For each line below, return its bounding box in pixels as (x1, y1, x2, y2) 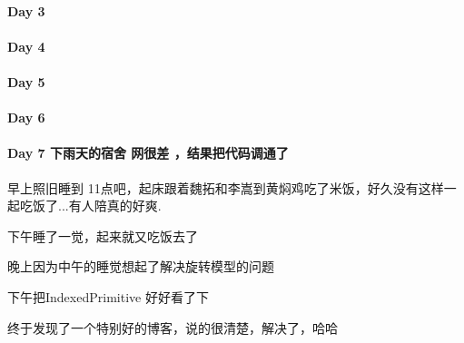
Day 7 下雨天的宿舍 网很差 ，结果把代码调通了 (7, 143, 289, 162)
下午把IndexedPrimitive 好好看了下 (7, 287, 209, 306)
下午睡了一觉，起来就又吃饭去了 (7, 226, 198, 245)
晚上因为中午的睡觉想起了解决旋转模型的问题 (7, 257, 274, 276)
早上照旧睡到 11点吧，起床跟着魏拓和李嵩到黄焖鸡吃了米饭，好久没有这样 (7, 178, 444, 197)
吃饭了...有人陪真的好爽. (19, 196, 162, 215)
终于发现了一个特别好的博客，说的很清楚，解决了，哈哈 (7, 318, 338, 337)
